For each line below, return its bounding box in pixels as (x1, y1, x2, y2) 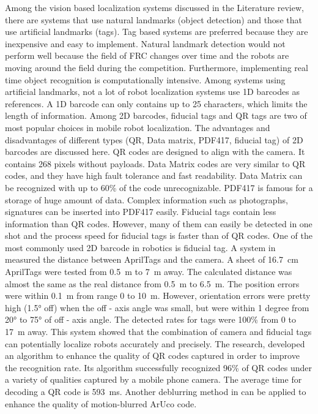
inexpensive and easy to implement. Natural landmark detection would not (5, 37, 286, 50)
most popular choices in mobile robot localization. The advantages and (5, 121, 270, 134)
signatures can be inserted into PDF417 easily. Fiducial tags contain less (5, 205, 276, 218)
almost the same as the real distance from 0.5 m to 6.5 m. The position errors (5, 277, 300, 290)
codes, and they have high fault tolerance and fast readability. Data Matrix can (5, 169, 303, 182)
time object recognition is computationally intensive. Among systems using (5, 73, 286, 86)
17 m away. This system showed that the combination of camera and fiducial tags (5, 325, 312, 338)
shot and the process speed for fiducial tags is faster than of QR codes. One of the (5, 229, 312, 242)
